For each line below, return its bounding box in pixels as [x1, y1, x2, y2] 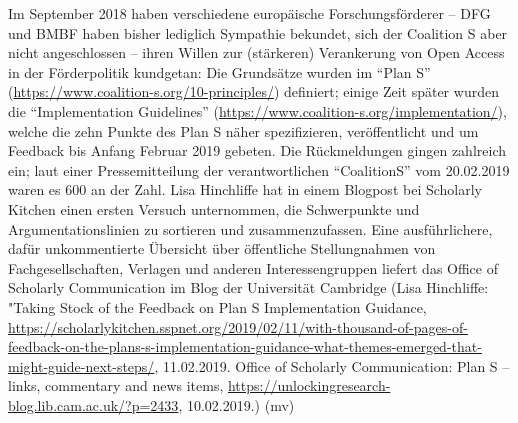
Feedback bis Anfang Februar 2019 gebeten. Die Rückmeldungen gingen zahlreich [8, 140, 506, 161]
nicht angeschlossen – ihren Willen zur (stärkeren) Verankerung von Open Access [8, 42, 505, 63]
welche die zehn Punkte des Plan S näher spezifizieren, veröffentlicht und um [8, 120, 479, 141]
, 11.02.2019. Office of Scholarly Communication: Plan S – [154, 355, 510, 376]
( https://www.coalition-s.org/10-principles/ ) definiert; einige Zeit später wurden [8, 81, 499, 102]
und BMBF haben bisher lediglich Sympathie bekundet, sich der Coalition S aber [8, 22, 508, 43]
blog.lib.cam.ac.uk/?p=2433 [8, 394, 179, 415]
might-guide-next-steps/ [8, 355, 155, 376]
